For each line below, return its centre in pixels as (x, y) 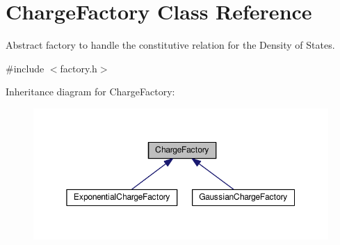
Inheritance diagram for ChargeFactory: (90, 92)
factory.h (79, 68)
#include (25, 68)
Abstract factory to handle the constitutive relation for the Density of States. (170, 45)
